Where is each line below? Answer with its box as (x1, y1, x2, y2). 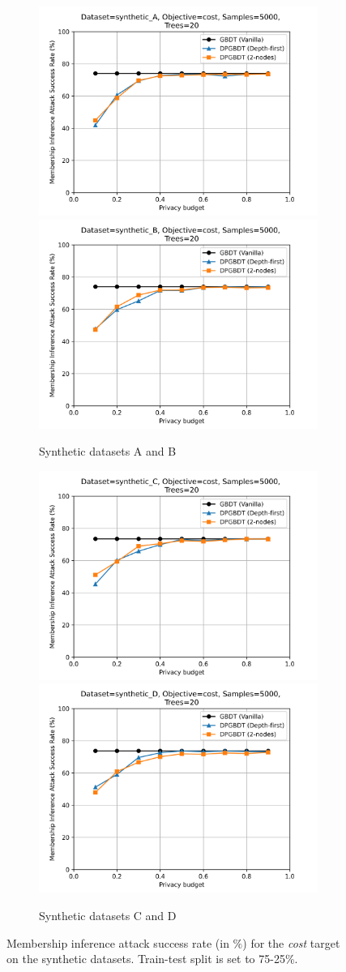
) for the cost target (242, 934, 340, 951)
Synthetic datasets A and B (39, 443, 177, 460)
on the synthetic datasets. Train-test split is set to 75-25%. (6, 950, 298, 967)
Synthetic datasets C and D (39, 906, 177, 923)
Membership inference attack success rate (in (6, 934, 229, 951)
